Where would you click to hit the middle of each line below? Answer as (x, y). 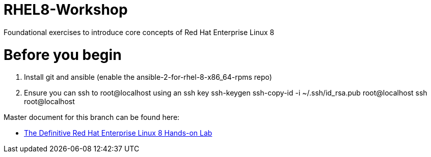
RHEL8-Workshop (66, 10)
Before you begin (63, 55)
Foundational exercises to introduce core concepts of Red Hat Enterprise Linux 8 (139, 32)
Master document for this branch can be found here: (92, 117)
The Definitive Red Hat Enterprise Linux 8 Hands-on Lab (118, 133)
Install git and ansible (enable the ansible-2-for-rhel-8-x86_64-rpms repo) (148, 77)
